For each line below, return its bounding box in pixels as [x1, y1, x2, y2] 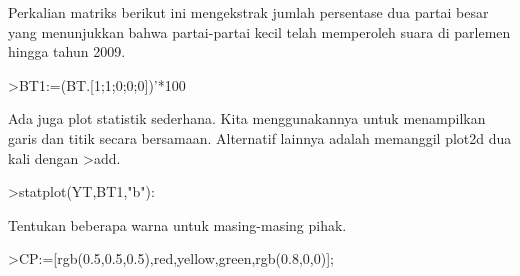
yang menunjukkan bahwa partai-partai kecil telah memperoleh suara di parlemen [8, 21, 511, 42]
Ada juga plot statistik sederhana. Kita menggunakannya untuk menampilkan [8, 108, 486, 129]
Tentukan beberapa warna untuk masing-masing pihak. [8, 214, 347, 235]
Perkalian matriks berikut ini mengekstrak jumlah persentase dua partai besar [8, 2, 489, 22]
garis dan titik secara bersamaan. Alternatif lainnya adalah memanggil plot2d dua [8, 127, 512, 148]
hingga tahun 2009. [8, 41, 126, 62]
